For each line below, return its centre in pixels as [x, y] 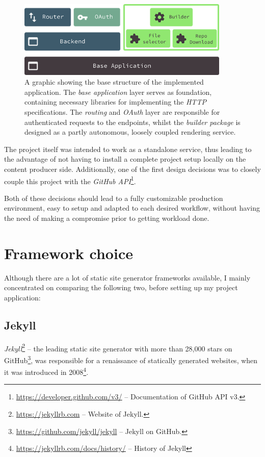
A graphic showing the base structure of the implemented [114, 82]
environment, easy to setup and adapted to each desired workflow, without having [132, 208]
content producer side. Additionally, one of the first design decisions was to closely [132, 169]
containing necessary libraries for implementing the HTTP [115, 102]
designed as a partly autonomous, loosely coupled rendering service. [130, 132]
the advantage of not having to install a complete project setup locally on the [125, 159]
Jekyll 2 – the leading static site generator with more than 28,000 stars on [118, 347]
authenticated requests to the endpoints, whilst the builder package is [132, 122]
